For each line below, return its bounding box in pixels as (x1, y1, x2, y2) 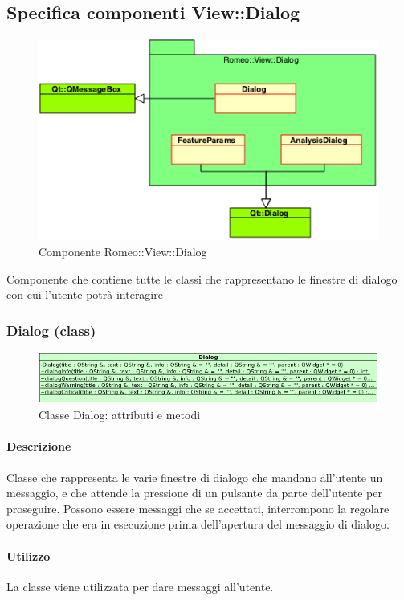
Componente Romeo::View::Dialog (39, 243, 207, 259)
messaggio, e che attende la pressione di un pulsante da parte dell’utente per (6, 484, 382, 501)
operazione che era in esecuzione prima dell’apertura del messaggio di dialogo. (6, 516, 390, 533)
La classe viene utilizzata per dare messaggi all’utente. (6, 578, 274, 594)
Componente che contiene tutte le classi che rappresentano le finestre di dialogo (6, 270, 398, 287)
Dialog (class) (6, 320, 96, 340)
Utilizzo (6, 547, 51, 564)
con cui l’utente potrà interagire (6, 286, 163, 303)
